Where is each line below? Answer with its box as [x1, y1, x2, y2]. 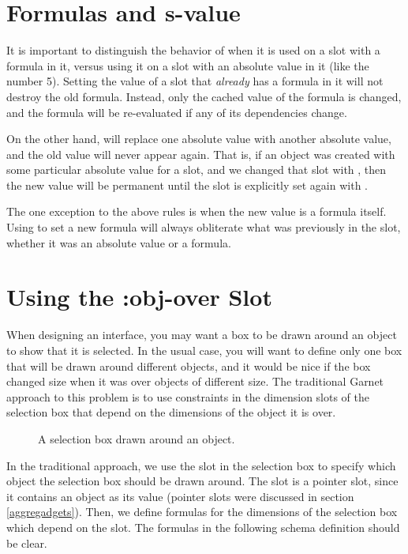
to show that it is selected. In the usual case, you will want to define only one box [6, 341, 402, 358]
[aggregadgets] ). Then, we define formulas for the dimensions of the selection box [6, 503, 398, 520]
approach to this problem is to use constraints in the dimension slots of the [6, 388, 369, 405]
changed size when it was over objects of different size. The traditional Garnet [6, 373, 384, 390]
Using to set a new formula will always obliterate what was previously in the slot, [6, 219, 401, 236]
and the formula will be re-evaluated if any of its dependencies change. [6, 104, 347, 120]
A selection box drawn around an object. [38, 430, 235, 447]
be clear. [6, 534, 47, 551]
